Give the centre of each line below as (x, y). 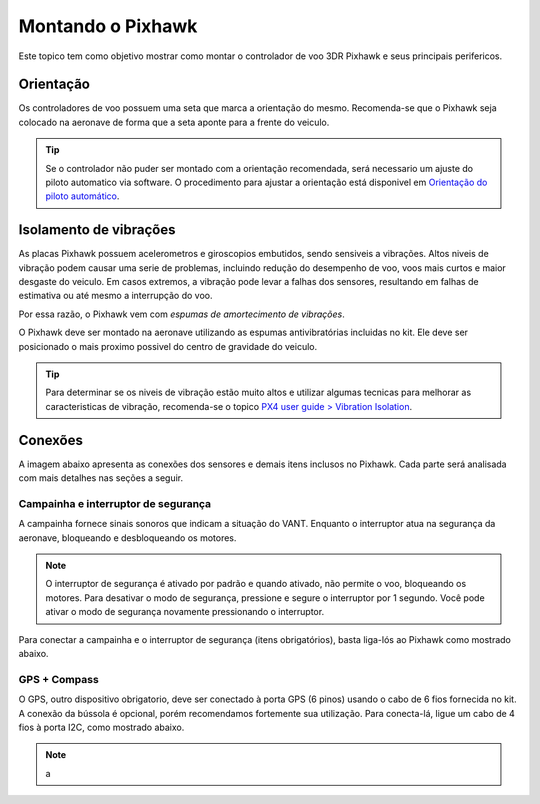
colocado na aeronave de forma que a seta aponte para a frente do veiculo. (174, 122)
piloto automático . (82, 196)
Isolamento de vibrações (97, 230)
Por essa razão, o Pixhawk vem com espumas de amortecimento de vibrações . (181, 314)
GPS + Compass (58, 679)
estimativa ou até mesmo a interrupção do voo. (115, 296)
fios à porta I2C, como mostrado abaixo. (101, 727)
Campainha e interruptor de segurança (115, 503)
